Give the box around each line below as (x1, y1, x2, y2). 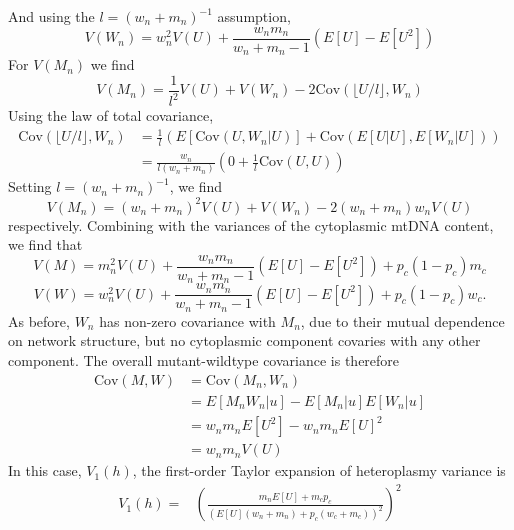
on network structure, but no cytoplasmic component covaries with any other (8, 330, 481, 351)
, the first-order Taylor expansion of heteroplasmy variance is (132, 460, 506, 481)
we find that (8, 234, 83, 255)
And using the (8, 6, 95, 26)
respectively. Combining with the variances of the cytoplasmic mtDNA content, (8, 214, 494, 235)
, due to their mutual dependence (300, 310, 505, 331)
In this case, (8, 460, 82, 481)
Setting (8, 176, 52, 197)
